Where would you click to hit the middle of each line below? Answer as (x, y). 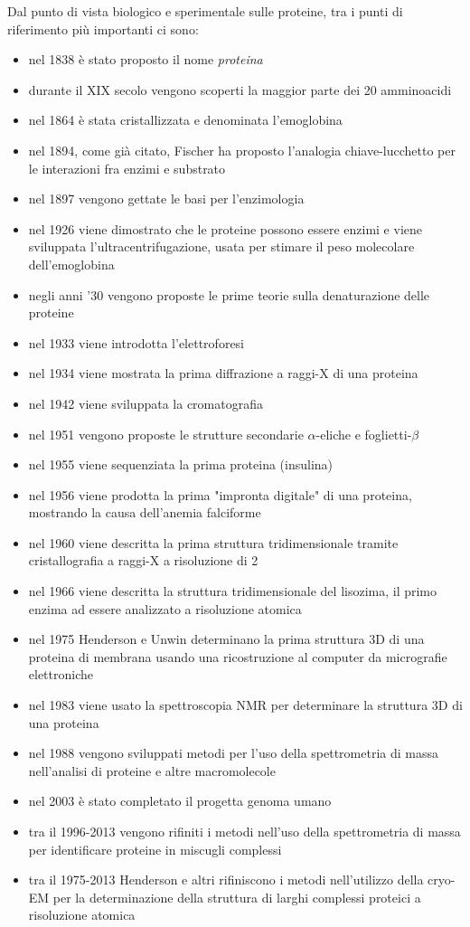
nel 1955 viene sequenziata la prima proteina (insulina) (181, 464)
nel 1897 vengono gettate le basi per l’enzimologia (166, 199)
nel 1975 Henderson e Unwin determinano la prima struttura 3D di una (226, 639)
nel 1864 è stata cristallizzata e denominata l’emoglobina (185, 120)
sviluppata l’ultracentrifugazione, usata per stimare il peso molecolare (221, 246)
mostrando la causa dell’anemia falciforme (145, 512)
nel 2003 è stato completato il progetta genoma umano (180, 801)
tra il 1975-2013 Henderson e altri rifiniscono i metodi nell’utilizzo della (226, 880)
